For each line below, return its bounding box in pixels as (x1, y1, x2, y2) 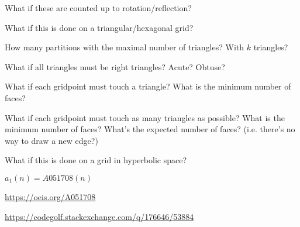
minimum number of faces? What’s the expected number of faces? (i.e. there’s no (5, 123, 295, 135)
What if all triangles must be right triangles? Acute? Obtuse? (5, 60, 225, 73)
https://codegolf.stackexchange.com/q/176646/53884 (5, 210, 194, 222)
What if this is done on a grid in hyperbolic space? (5, 154, 187, 166)
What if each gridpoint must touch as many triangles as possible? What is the (5, 111, 285, 123)
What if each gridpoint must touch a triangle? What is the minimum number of (5, 80, 291, 92)
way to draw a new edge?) (5, 134, 98, 146)
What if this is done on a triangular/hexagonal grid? (5, 21, 194, 33)
